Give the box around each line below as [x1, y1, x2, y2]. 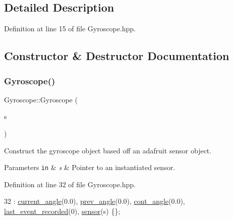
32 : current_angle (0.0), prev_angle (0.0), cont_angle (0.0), [4, 196, 185, 206]
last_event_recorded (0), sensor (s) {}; [4, 206, 121, 216]
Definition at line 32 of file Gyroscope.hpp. [4, 179, 136, 189]
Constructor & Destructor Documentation [4, 48, 229, 64]
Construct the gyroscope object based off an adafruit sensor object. [4, 145, 212, 155]
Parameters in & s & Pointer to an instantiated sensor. [4, 162, 176, 173]
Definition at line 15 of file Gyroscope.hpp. [4, 23, 136, 34]
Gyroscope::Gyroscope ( [4, 94, 78, 104]
